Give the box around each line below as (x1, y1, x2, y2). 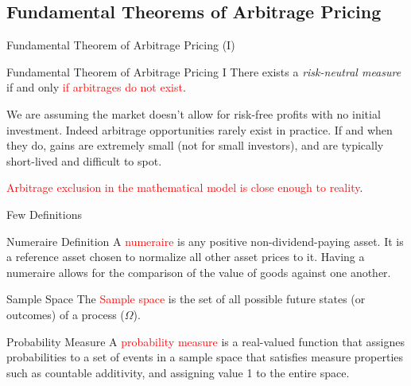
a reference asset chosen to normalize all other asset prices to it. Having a (6, 248, 365, 265)
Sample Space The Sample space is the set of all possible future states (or (6, 290, 366, 307)
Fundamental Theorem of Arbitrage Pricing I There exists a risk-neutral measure (6, 63, 401, 80)
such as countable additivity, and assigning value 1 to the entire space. (6, 364, 350, 380)
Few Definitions (6, 205, 82, 222)
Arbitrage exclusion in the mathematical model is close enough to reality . (6, 179, 363, 196)
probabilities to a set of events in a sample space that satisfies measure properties (6, 349, 404, 365)
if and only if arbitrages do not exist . (6, 79, 186, 96)
